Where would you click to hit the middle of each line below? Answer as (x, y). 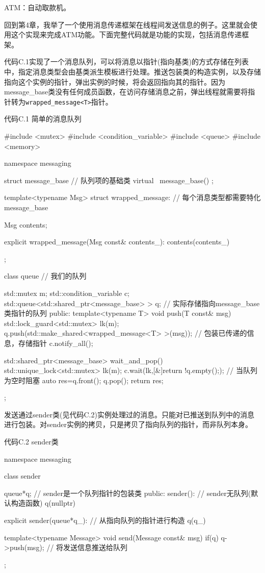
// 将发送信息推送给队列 (87, 547)
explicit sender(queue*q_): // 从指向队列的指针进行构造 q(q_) (105, 520)
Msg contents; (26, 224)
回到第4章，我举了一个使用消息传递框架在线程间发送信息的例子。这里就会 (127, 24)
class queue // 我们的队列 (45, 276)
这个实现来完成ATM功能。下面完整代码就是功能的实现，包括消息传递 (126, 34)
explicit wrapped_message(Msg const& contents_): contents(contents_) (117, 242)
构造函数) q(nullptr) (43, 503)
